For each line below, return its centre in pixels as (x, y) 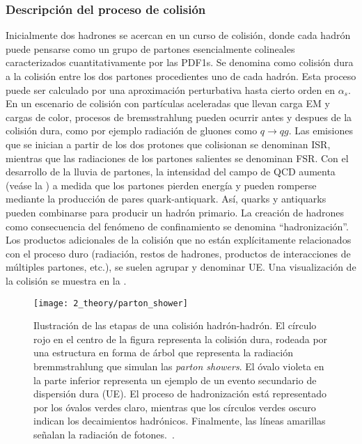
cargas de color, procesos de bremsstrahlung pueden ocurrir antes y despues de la (179, 117)
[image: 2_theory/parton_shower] (111, 303)
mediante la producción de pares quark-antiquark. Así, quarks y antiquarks (166, 199)
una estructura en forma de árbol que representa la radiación (164, 352)
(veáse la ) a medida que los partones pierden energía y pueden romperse (161, 185)
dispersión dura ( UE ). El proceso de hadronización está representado (180, 394)
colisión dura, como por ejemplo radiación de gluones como (132, 130)
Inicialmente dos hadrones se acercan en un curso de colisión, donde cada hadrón (178, 35)
